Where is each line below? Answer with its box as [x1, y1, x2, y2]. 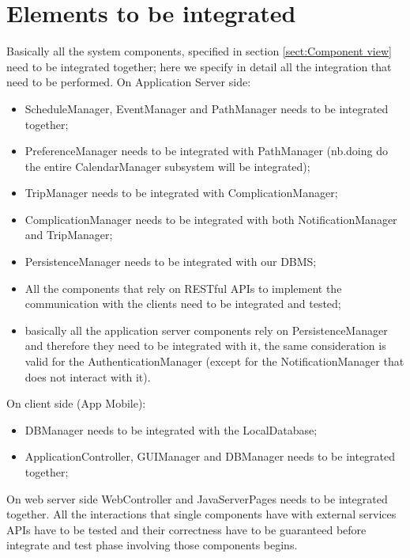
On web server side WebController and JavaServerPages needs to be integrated [6, 490, 388, 507]
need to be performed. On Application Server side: [6, 74, 251, 90]
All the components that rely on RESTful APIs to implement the [24, 279, 342, 296]
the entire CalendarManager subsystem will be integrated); [24, 158, 310, 174]
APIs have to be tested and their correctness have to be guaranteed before [6, 521, 367, 537]
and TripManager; [24, 226, 113, 243]
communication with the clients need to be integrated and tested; [24, 295, 341, 312]
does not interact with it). [24, 368, 151, 385]
